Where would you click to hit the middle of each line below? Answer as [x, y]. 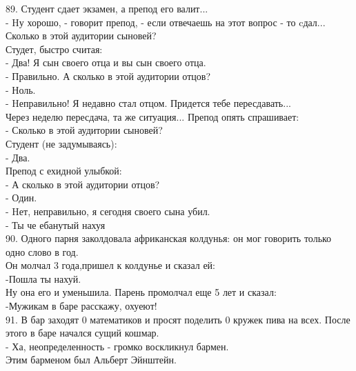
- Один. [21, 198]
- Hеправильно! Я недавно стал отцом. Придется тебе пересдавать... [148, 103]
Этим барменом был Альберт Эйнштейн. [91, 360]
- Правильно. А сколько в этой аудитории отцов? [108, 76]
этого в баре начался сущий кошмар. [82, 333]
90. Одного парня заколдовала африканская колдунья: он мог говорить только [169, 238]
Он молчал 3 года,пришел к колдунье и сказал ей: [110, 265]
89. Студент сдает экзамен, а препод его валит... [107, 8]
